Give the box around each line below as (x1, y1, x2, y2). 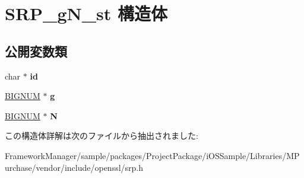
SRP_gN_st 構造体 (5, 1, 167, 26)
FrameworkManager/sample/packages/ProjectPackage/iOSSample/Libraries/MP (5, 149, 300, 161)
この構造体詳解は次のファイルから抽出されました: (5, 129, 198, 142)
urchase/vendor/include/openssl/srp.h (5, 161, 144, 173)
